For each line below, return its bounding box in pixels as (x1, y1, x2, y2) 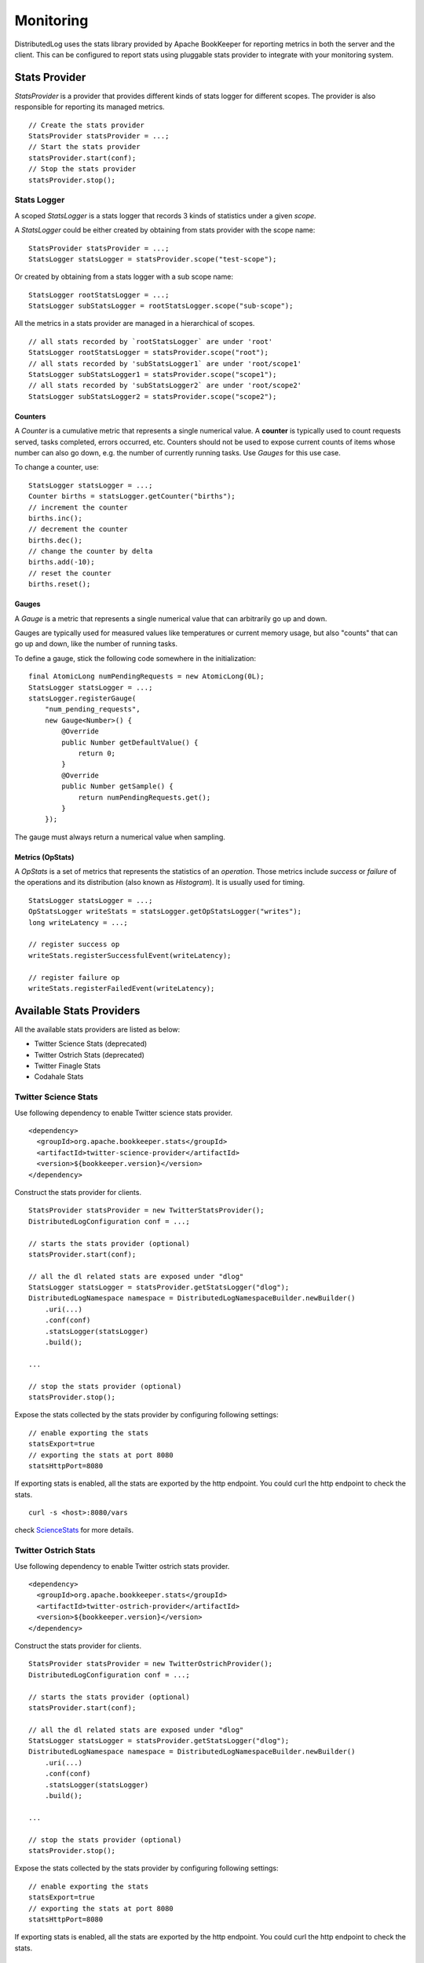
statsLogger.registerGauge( (28, 694, 137, 703)
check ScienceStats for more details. (14, 1526, 133, 1535)
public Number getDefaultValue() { (61, 738, 199, 747)
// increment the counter (28, 503, 129, 512)
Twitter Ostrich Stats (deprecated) (34, 1050, 145, 1059)
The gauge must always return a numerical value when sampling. (14, 832, 225, 842)
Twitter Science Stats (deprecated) (34, 1039, 148, 1048)
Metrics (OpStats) (14, 852, 75, 861)
